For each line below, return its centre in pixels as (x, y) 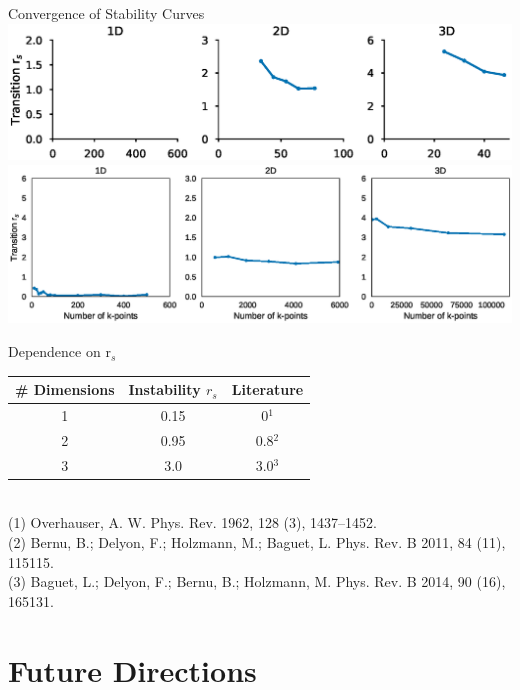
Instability (164, 389)
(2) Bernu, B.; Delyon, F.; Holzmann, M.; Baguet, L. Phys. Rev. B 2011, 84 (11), (257, 541)
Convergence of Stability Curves (106, 13)
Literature (267, 389)
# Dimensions (65, 389)
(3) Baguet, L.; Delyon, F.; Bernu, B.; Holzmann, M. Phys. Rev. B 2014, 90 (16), (257, 581)
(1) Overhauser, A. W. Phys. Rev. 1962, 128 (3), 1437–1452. (192, 522)
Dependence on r (59, 351)
